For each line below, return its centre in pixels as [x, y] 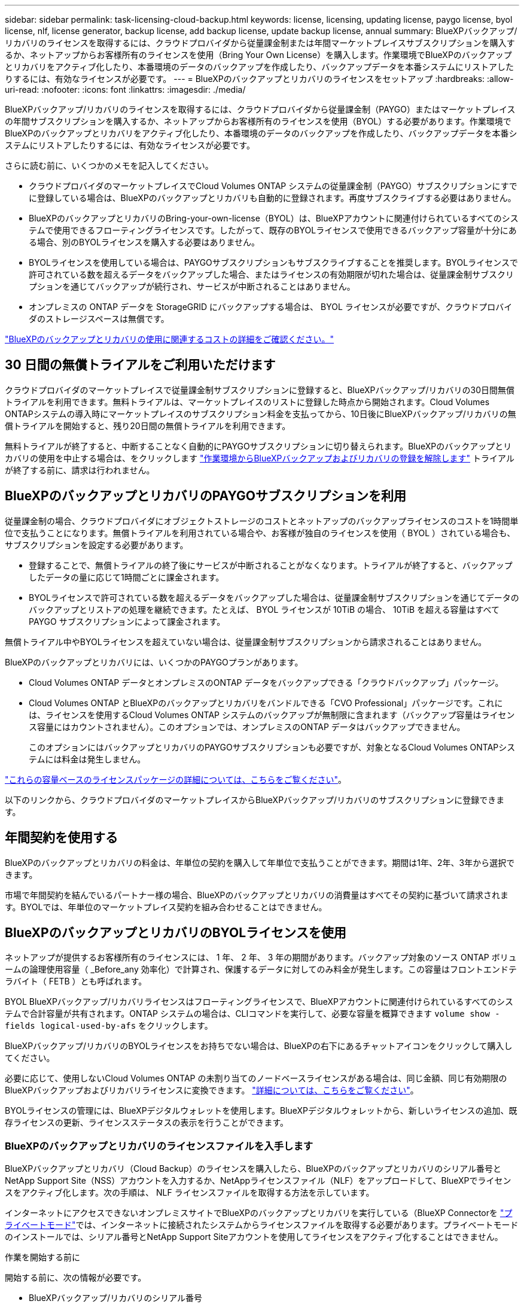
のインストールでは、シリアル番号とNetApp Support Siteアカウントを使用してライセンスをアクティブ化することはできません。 [254, 1237]
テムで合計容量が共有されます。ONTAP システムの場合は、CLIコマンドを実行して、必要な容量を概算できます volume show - [252, 1014]
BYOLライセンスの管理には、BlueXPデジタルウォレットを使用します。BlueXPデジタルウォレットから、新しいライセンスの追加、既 [261, 1111]
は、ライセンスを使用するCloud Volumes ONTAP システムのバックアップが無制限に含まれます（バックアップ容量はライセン [272, 715]
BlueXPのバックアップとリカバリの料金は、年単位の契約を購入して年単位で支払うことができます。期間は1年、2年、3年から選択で [260, 862]
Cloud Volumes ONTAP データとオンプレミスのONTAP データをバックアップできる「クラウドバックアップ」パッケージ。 [266, 682]
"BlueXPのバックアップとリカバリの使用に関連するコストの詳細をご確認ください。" [170, 339]
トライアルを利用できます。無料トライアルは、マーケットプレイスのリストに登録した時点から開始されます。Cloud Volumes [247, 402]
